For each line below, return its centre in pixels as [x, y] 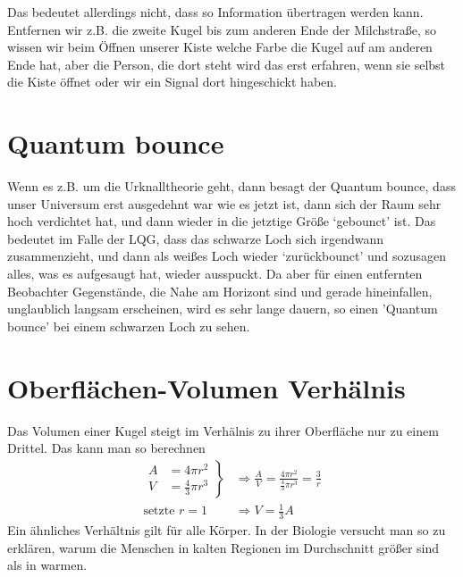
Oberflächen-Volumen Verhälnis [206, 387]
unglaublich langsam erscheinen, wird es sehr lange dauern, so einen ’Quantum [223, 309]
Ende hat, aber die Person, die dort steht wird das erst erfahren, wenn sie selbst [227, 64]
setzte [159, 511]
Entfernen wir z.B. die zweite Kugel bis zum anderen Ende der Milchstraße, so [222, 29]
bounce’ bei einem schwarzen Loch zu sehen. [129, 326]
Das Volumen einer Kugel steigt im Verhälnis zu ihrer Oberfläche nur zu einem [223, 430]
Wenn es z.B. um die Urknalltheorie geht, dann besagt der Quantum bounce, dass [231, 186]
